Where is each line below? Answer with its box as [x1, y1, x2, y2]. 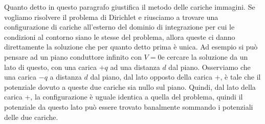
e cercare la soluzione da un [161, 51, 248, 62]
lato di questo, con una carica [4, 61, 97, 72]
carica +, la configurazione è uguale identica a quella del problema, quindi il [4, 91, 243, 102]
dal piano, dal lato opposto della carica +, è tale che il [90, 71, 261, 82]
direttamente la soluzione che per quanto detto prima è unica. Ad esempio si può [4, 41, 258, 52]
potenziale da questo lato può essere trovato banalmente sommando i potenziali [4, 101, 253, 112]
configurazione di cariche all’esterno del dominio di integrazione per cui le [4, 21, 235, 32]
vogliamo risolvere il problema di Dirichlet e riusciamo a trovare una [4, 11, 218, 22]
